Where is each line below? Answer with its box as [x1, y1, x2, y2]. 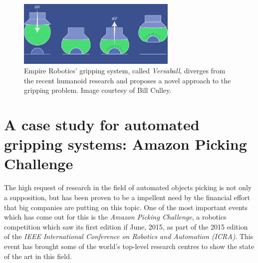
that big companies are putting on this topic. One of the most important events [4, 202, 248, 212]
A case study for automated [4, 114, 200, 135]
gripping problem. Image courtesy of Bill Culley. [24, 85, 172, 95]
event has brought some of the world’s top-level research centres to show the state [4, 241, 255, 251]
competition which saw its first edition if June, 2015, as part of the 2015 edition [4, 221, 248, 232]
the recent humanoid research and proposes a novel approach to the [24, 75, 231, 85]
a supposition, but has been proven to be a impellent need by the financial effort [4, 192, 251, 202]
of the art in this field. [4, 251, 72, 261]
